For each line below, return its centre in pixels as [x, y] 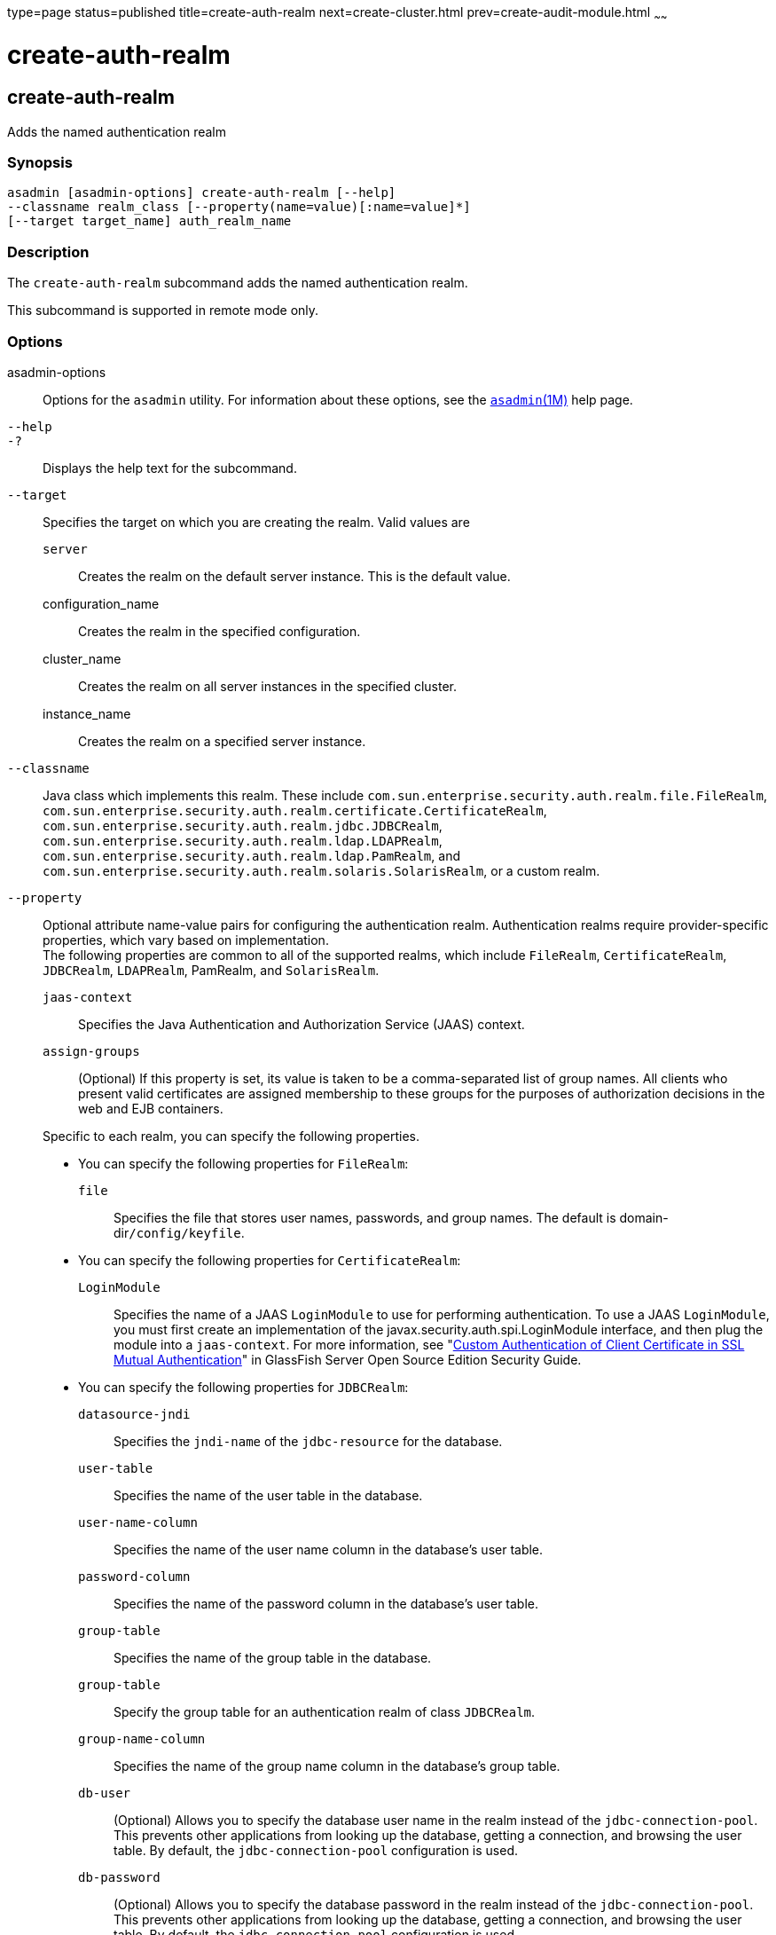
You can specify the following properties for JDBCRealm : [243, 1387]
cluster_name [82, 658]
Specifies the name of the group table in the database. [273, 1657]
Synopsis [40, 163]
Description [48, 252]
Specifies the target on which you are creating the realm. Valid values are [256, 522]
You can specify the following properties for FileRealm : [243, 1163]
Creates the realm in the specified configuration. [219, 631]
